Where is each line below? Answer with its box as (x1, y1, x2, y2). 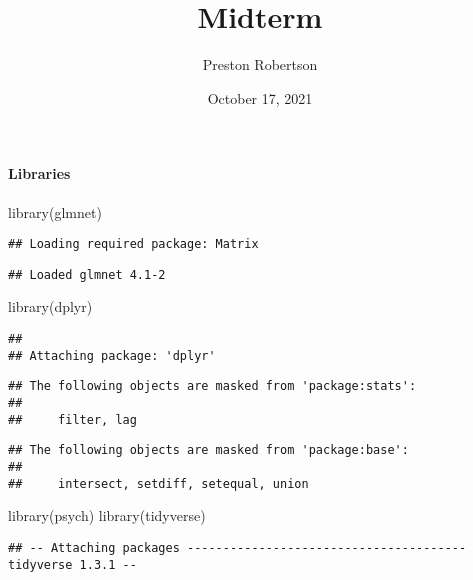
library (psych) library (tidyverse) (8, 505, 206, 526)
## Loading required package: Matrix (8, 237, 259, 252)
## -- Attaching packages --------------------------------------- (8, 540, 467, 555)
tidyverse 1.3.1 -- (8, 557, 137, 572)
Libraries (8, 163, 71, 184)
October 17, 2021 (207, 87, 313, 108)
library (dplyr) (8, 296, 93, 317)
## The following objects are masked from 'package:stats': (8, 379, 417, 394)
